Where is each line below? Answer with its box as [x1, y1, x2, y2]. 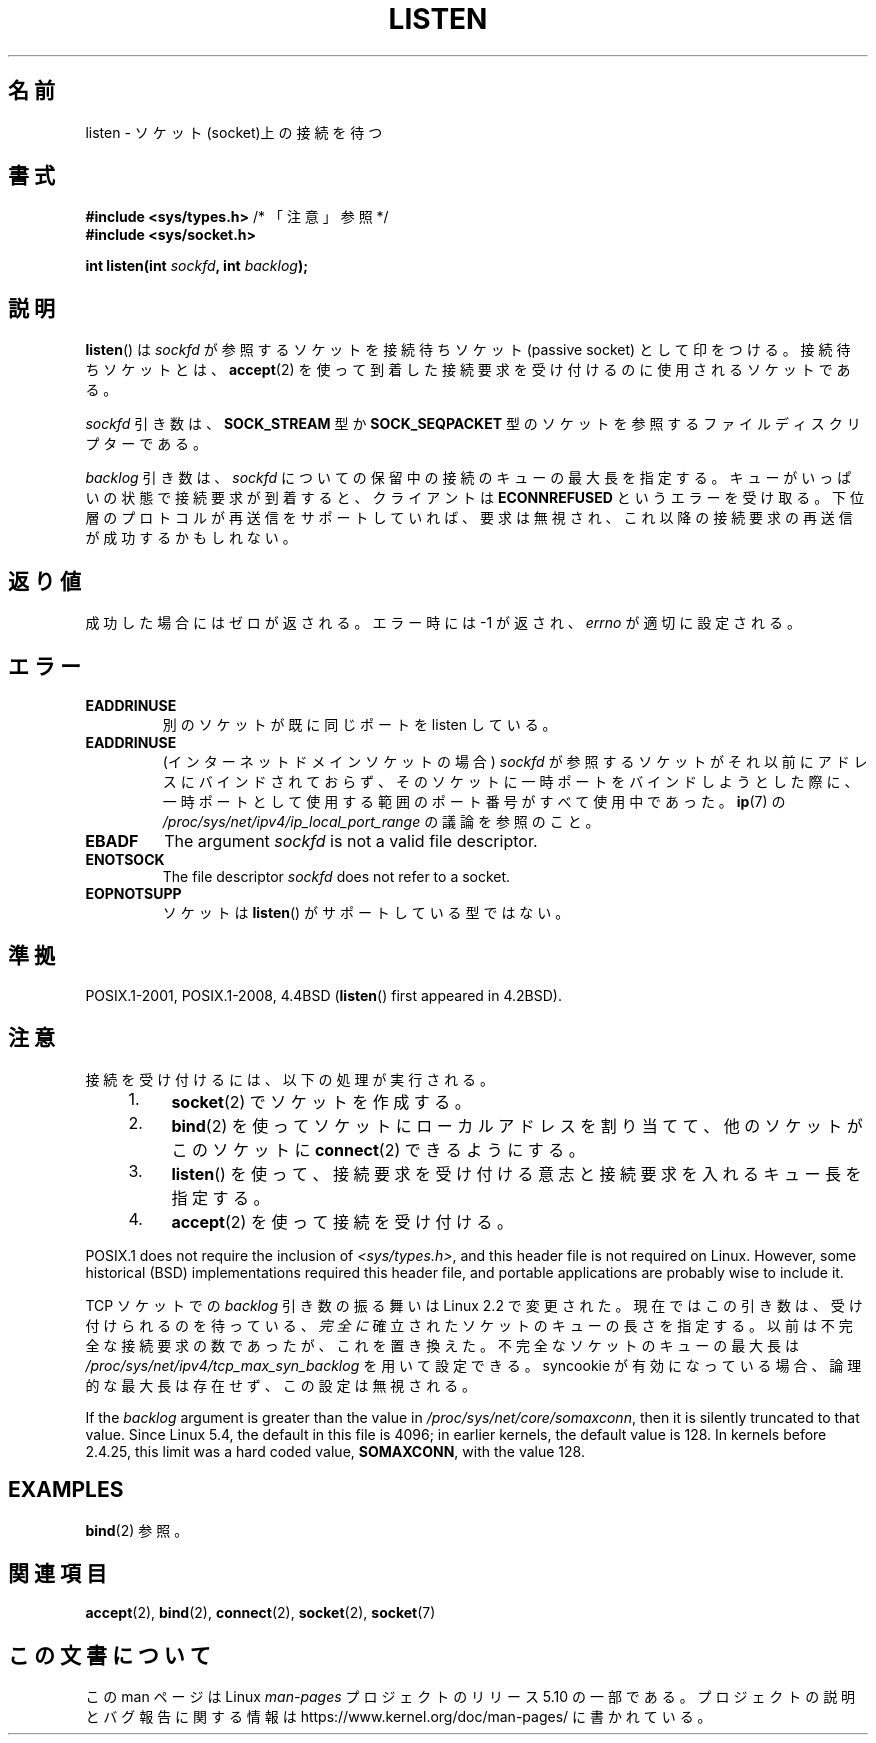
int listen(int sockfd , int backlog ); [85, 257, 309, 275]
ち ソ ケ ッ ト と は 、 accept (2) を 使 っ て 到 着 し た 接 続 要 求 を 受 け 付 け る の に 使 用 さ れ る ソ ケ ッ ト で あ [85, 361, 851, 379]
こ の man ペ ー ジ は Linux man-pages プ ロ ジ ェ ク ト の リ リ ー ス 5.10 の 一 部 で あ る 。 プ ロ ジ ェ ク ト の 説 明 [85, 1688, 856, 1706]
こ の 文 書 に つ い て [8, 1642, 211, 1668]
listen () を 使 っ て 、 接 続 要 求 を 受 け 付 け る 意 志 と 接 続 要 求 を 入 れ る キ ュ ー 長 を [171, 1163, 862, 1184]
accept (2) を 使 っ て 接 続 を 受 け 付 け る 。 [171, 1211, 513, 1232]
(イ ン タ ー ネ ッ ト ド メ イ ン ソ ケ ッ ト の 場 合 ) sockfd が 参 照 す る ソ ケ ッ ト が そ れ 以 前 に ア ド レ [162, 752, 868, 770]
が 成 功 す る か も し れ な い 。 [85, 529, 297, 547]
